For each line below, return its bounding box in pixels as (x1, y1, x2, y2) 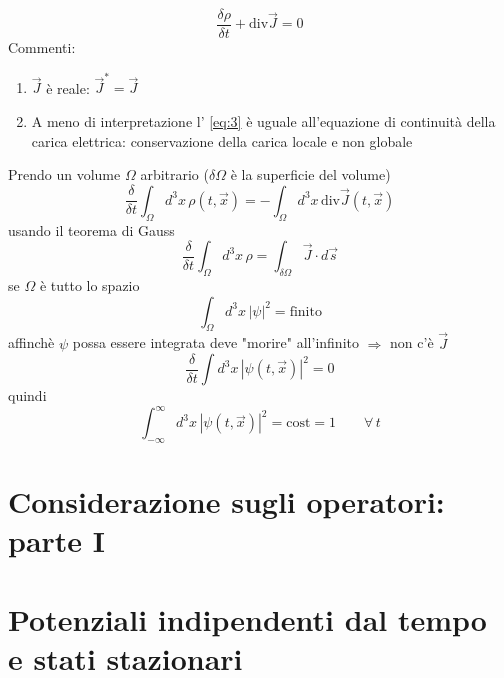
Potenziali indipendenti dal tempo (8, 598, 487, 639)
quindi (8, 385, 47, 406)
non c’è (390, 332, 434, 353)
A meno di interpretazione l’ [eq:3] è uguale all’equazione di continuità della (31, 110, 496, 131)
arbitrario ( (140, 164, 209, 185)
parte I (8, 520, 106, 561)
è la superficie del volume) (230, 164, 391, 185)
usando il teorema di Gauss (8, 219, 175, 240)
